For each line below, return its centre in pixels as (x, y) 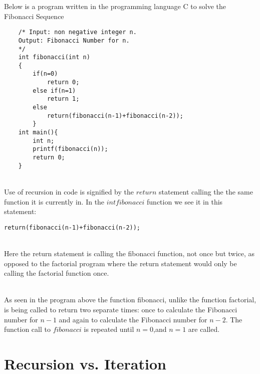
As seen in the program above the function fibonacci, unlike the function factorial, (130, 300)
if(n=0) (45, 74)
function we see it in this (185, 201)
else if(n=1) (54, 90)
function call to (27, 329)
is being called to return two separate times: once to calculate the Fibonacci (121, 309)
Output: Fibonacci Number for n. (74, 40)
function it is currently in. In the (54, 201)
